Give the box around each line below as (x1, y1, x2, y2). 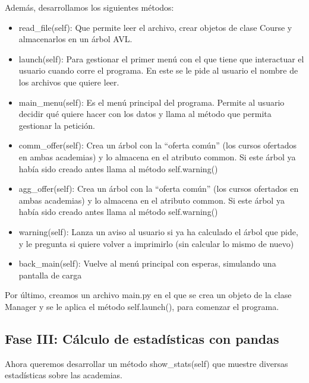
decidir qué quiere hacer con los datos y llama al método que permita (18, 107, 272, 120)
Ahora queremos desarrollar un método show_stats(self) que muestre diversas (5, 357, 288, 369)
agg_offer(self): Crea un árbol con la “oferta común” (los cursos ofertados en (18, 182, 299, 195)
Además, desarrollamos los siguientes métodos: (5, 1, 174, 13)
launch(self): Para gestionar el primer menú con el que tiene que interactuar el (18, 52, 304, 65)
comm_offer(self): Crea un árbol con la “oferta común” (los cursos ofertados (18, 139, 297, 151)
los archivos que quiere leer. (18, 75, 119, 88)
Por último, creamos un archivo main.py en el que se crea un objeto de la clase (5, 289, 292, 301)
